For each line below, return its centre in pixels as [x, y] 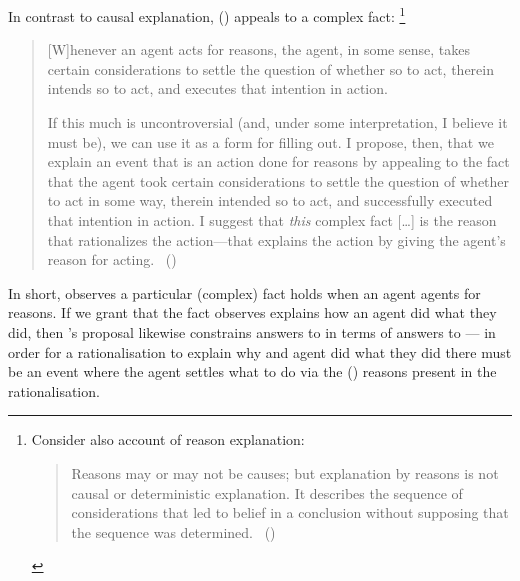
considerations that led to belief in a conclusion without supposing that [290, 512]
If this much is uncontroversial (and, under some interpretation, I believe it [277, 122]
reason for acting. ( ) [112, 259]
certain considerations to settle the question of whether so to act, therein [270, 68]
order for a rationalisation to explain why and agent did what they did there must [260, 351]
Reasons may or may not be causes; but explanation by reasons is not [285, 472]
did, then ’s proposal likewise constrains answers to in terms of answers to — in [252, 331]
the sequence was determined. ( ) [173, 531]
